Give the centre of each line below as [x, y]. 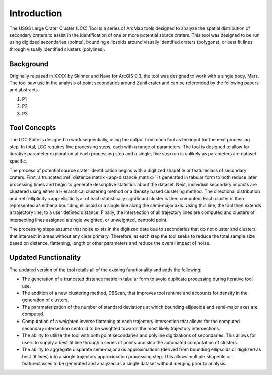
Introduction [36, 13]
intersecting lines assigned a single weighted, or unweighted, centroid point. [89, 220]
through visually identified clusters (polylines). [57, 49]
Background [29, 64]
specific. [18, 161]
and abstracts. [24, 90]
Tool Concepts [33, 128]
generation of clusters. [45, 300]
